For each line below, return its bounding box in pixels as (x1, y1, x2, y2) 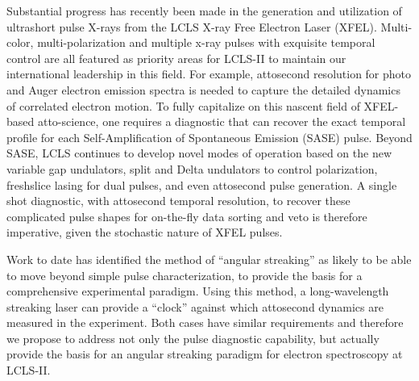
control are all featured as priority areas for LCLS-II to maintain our (6, 49, 346, 66)
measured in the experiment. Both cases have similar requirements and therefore (6, 314, 404, 331)
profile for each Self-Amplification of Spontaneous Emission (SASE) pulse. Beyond (6, 128, 413, 145)
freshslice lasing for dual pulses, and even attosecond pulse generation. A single (6, 176, 397, 193)
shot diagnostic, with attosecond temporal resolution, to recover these (6, 192, 351, 209)
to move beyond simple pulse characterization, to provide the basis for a (6, 266, 363, 283)
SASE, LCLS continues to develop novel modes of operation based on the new (6, 144, 392, 161)
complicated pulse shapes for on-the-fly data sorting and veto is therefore (6, 207, 367, 224)
